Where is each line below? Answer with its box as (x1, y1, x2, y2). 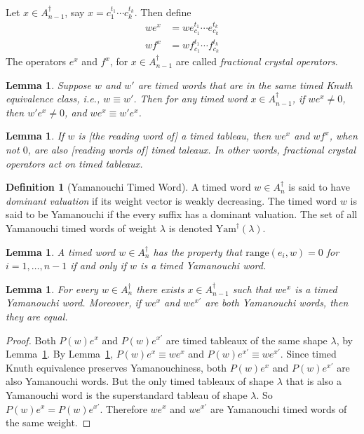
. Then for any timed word (133, 91, 248, 106)
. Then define (134, 5, 191, 19)
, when (329, 128, 358, 143)
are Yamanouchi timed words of (210, 401, 347, 416)
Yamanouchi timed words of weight (6, 221, 157, 235)
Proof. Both (6, 332, 56, 347)
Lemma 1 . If (6, 128, 65, 143)
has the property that (153, 244, 243, 259)
